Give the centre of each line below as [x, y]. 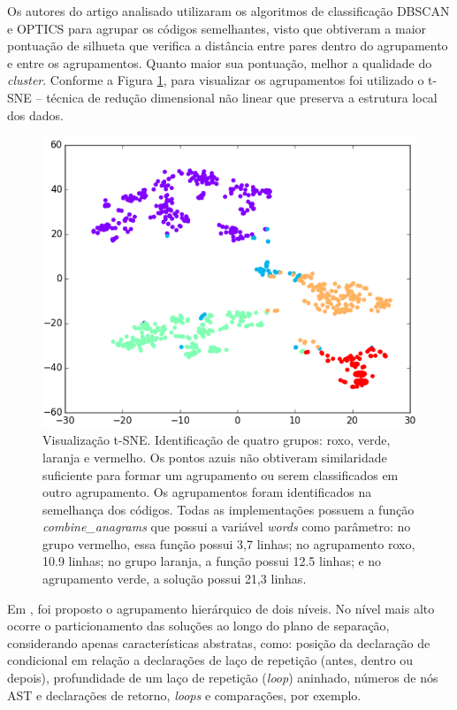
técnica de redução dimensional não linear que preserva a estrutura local [242, 97]
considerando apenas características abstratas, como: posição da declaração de [219, 642]
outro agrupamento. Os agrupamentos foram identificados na [207, 492]
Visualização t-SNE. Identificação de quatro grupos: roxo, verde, [217, 440]
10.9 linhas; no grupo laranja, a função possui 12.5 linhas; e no [212, 561]
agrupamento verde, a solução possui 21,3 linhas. [175, 579]
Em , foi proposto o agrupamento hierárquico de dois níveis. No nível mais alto [221, 608]
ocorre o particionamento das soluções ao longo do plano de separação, [198, 626]
